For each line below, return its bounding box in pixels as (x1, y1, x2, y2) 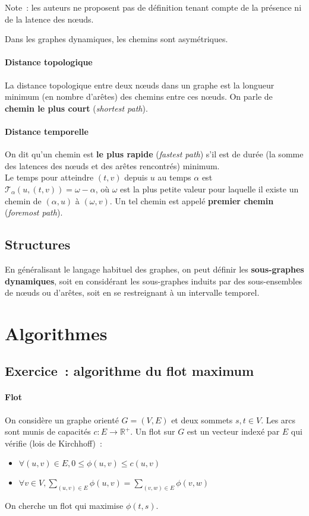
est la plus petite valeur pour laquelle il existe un (120, 182, 299, 195)
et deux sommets (171, 413, 233, 426)
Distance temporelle (5, 125, 89, 137)
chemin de (5, 194, 42, 207)
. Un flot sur (130, 425, 175, 438)
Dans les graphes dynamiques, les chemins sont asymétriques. (5, 33, 228, 45)
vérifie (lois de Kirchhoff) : (5, 436, 102, 449)
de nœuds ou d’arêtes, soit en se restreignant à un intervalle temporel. (5, 286, 260, 299)
